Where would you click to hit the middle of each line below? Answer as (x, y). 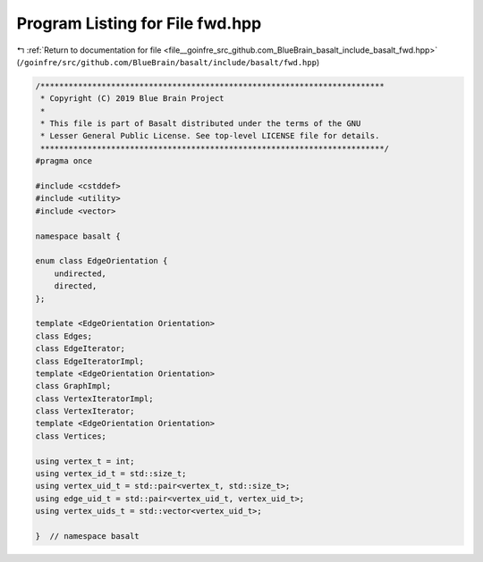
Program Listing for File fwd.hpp (139, 23)
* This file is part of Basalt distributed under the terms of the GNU (201, 124)
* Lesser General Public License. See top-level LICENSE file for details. (210, 136)
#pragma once (64, 161)
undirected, (80, 273)
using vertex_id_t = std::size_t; (111, 474)
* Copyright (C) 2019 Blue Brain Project (132, 99)
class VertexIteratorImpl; (94, 398)
